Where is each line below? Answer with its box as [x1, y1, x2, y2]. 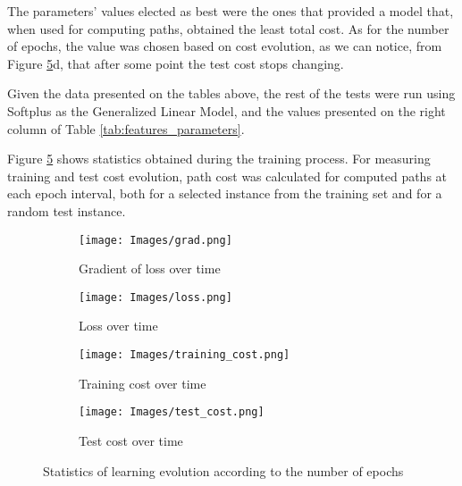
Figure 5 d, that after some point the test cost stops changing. [7, 54, 344, 72]
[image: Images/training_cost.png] [79, 348, 290, 362]
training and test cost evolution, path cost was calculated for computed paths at [7, 166, 448, 185]
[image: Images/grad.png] [79, 233, 232, 247]
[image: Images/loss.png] [79, 290, 232, 304]
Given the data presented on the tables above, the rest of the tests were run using [7, 84, 456, 103]
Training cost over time [79, 373, 206, 392]
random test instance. [7, 201, 126, 220]
